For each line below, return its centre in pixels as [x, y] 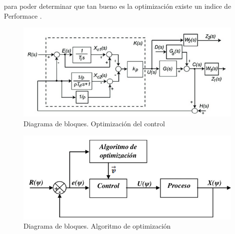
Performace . [23, 15]
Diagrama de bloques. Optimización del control [94, 123]
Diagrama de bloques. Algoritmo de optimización [97, 226]
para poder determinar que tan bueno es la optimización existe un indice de [117, 6]
